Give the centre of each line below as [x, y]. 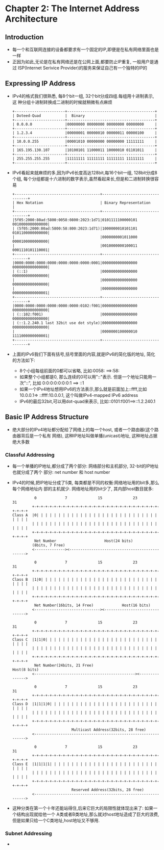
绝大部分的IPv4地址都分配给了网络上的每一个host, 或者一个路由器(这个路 [85, 429]
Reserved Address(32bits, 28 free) [108, 790]
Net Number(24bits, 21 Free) [64, 665]
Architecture [31, 19]
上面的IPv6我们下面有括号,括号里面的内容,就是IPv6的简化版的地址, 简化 [84, 354]
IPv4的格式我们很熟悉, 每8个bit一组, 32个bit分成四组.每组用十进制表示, [83, 96]
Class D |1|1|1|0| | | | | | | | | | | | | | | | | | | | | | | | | [85, 704]
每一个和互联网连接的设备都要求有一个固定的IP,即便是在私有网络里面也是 [85, 49]
